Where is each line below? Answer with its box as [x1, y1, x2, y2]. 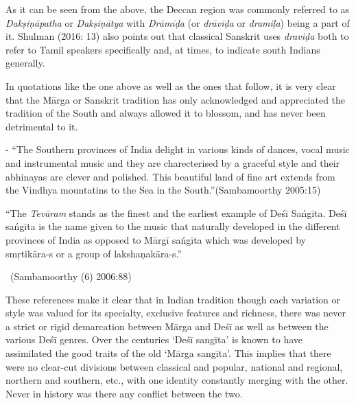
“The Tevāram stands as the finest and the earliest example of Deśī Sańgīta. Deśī [5, 205, 347, 220]
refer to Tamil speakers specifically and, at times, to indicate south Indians [5, 42, 320, 56]
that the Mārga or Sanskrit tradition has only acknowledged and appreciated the [5, 92, 346, 106]
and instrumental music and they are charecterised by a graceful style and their [5, 155, 340, 170]
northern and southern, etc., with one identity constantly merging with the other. [5, 373, 348, 387]
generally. [5, 56, 45, 70]
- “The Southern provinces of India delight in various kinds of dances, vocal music [5, 142, 350, 157]
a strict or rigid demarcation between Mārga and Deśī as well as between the [5, 319, 329, 333]
